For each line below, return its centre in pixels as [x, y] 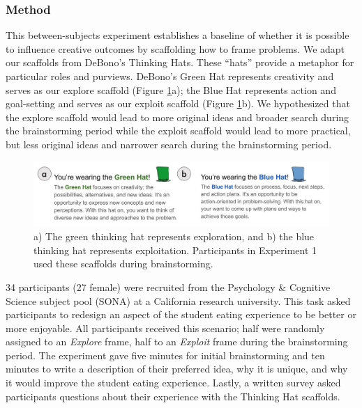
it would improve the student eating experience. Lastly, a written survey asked [173, 383]
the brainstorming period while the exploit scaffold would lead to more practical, [178, 131]
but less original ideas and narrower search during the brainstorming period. [169, 144]
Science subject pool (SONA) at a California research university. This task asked [178, 300]
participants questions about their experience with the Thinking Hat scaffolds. [173, 396]
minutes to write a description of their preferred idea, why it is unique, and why [177, 369]
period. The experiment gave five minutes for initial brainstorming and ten [165, 355]
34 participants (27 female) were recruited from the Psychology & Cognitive [168, 287]
